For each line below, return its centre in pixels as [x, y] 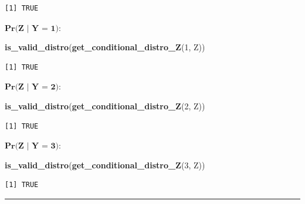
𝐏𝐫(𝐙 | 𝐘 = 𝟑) [32, 146]
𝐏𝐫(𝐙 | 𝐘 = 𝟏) [32, 28]
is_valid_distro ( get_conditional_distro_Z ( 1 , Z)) [105, 47]
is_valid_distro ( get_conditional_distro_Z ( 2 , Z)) [105, 106]
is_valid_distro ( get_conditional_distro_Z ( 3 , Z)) [105, 165]
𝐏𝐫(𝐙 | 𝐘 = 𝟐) [32, 87]
